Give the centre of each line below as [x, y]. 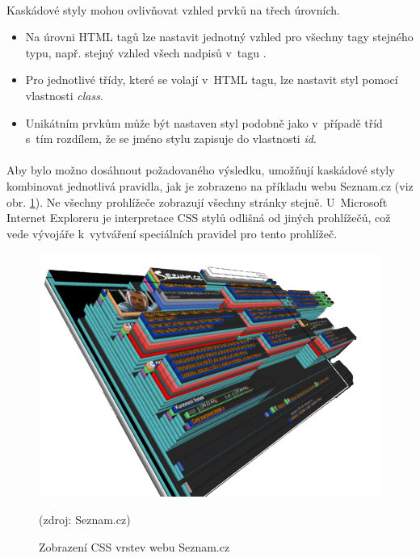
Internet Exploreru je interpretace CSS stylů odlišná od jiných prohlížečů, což [199, 218]
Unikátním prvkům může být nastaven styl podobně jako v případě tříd [204, 122]
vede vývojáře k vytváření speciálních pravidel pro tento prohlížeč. [172, 233]
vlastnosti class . [64, 95]
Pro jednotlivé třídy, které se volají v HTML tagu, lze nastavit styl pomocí [212, 80]
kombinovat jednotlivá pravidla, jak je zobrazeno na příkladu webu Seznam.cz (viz [210, 185]
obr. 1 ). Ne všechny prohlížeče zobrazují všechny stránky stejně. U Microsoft [197, 201]
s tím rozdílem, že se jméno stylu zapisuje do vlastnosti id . [171, 138]
